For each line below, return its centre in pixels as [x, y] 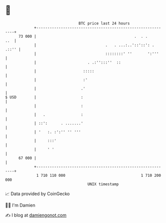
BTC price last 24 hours [104, 23]
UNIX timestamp [103, 184]
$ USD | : [44, 97]
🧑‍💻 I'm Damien [20, 205]
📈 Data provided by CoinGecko [38, 194]
